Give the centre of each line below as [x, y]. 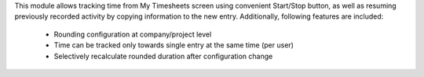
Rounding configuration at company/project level [133, 34]
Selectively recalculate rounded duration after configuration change [163, 56]
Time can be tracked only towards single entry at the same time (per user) [174, 45]
